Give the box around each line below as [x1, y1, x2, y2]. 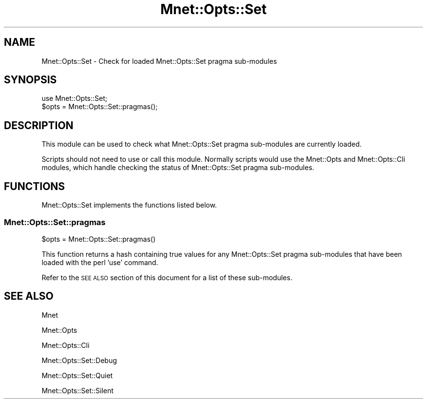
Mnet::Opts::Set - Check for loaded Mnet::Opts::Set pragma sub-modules [41, 57, 277, 65]
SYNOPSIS [4, 74, 57, 86]
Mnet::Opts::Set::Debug [41, 356, 117, 365]
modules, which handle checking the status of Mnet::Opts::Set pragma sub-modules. [41, 163, 314, 172]
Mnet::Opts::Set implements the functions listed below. [41, 201, 217, 210]
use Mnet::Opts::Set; [41, 94, 108, 103]
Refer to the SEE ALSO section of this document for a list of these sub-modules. [41, 273, 292, 282]
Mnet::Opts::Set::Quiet [41, 371, 113, 380]
